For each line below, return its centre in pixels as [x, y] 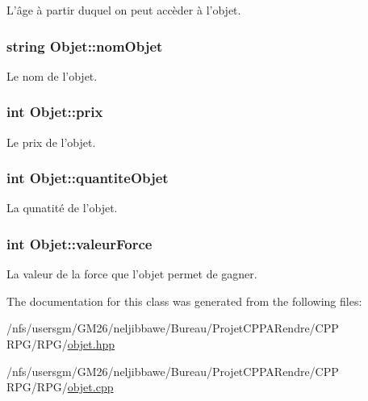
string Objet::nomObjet [85, 46]
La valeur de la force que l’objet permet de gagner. [132, 274]
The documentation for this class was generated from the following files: [184, 301]
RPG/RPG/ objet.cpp [60, 387]
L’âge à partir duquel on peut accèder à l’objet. [124, 10]
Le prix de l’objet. [51, 142]
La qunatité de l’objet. [62, 208]
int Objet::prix [55, 112]
